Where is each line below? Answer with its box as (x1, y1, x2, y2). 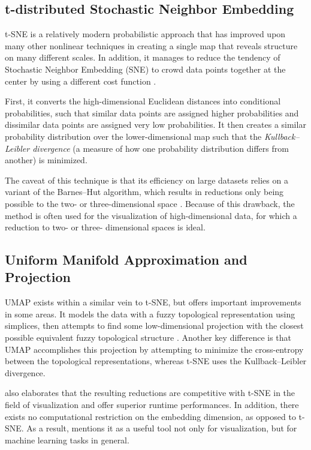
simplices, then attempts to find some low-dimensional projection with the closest (5, 319, 304, 332)
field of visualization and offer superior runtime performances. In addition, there (5, 398, 299, 411)
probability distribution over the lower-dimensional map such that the (5, 130, 262, 142)
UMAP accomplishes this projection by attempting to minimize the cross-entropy (5, 343, 304, 355)
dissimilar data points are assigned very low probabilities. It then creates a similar (5, 118, 306, 131)
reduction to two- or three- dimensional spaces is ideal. (5, 221, 206, 233)
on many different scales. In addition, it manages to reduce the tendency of (5, 51, 280, 64)
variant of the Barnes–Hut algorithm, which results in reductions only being (5, 185, 284, 198)
